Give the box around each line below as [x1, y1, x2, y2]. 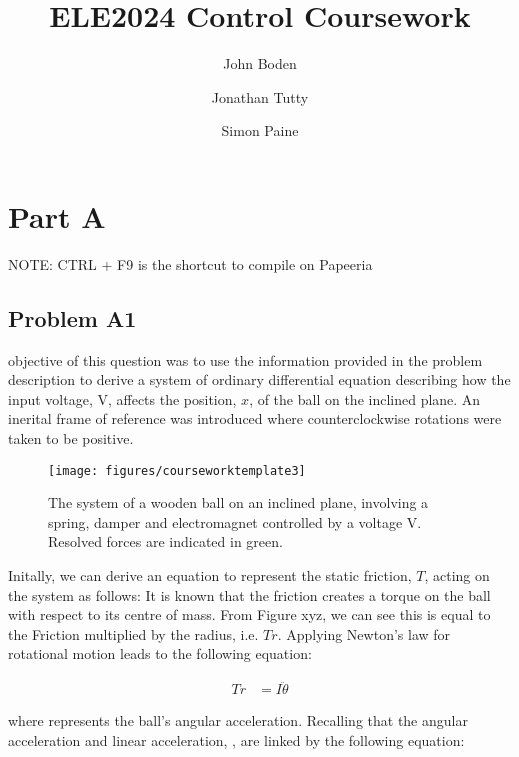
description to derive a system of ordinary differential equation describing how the [8, 369, 511, 390]
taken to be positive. [8, 428, 134, 449]
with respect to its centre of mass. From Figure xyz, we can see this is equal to [8, 604, 491, 625]
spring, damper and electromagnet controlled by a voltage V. [48, 511, 422, 532]
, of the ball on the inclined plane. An [249, 388, 481, 409]
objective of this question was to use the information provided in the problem [8, 349, 483, 370]
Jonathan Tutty [211, 86, 309, 107]
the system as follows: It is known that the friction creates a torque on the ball [8, 584, 491, 605]
